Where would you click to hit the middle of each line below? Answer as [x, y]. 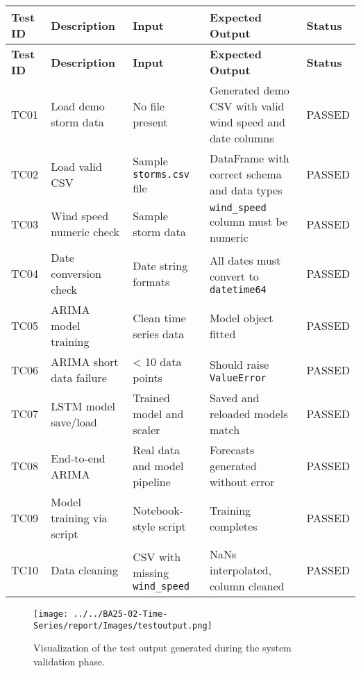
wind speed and [247, 122]
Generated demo [249, 90]
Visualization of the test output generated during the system [162, 648]
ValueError [238, 377]
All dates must [245, 260]
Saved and [234, 398]
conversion [76, 273]
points [148, 377]
